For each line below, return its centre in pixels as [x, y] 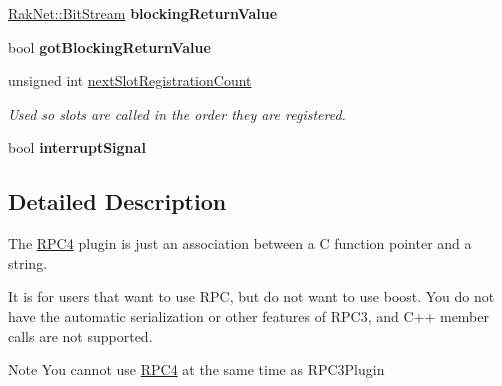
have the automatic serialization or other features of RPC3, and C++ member [248, 315]
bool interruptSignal [77, 147]
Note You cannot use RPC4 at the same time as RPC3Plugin [196, 369]
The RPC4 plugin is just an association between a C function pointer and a [240, 243]
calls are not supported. [80, 335]
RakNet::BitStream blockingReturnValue [143, 13]
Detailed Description [117, 201]
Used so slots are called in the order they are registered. [177, 113]
